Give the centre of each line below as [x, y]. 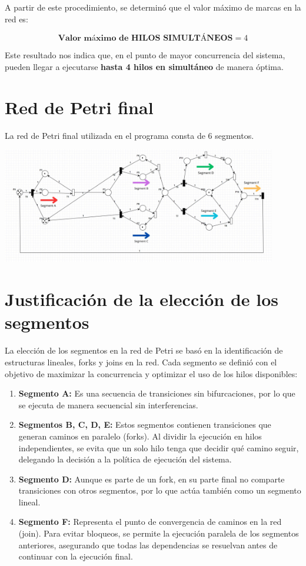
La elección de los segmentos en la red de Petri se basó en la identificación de [144, 350]
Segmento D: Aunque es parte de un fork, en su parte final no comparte [152, 479]
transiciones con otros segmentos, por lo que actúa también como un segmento [160, 490]
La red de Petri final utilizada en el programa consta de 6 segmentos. [129, 135]
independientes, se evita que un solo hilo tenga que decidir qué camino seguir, [159, 447]
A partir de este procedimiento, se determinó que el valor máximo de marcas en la [153, 7]
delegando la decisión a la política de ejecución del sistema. [125, 459]
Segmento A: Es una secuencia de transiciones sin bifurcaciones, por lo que [157, 393]
